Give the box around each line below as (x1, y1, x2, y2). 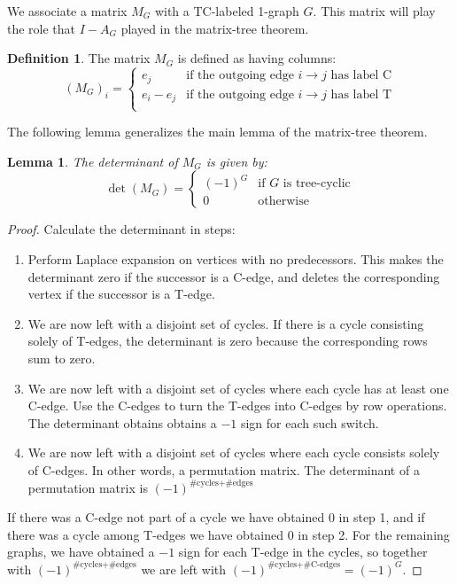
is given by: (205, 152, 267, 170)
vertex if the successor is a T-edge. (27, 285, 215, 303)
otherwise (258, 195, 309, 208)
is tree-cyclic (283, 177, 351, 191)
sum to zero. (27, 349, 96, 368)
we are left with (141, 559, 227, 578)
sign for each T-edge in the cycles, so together (178, 542, 428, 561)
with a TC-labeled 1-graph (154, 2, 299, 19)
